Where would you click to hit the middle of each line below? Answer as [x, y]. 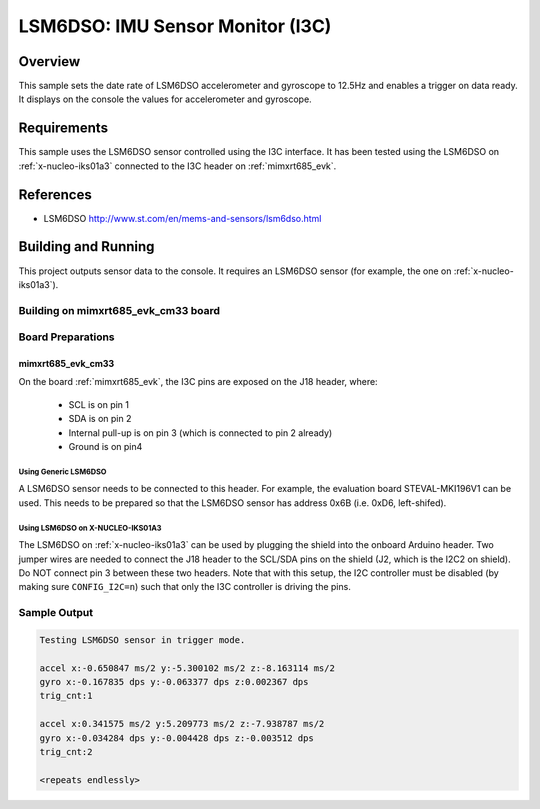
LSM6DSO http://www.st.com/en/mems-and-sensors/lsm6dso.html [182, 218]
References [55, 194]
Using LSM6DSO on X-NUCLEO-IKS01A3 [90, 528]
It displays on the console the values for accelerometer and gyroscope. [165, 99]
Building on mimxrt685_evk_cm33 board [119, 310]
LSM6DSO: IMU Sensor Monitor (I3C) [175, 26]
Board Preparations [66, 337]
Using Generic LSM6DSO [62, 471]
